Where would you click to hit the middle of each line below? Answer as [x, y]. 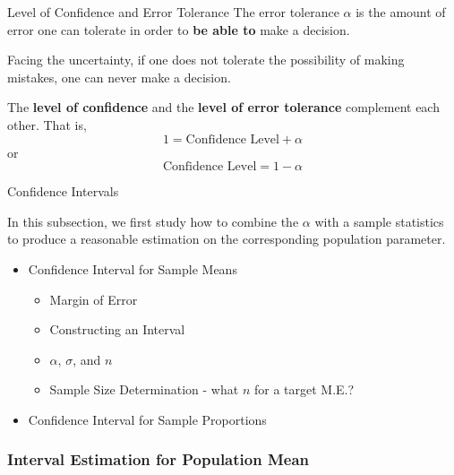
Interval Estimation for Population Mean [158, 459]
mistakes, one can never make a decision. [119, 77]
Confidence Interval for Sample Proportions [147, 419]
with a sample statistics [379, 221]
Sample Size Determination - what [144, 389]
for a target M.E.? [304, 389]
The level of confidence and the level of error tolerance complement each [223, 107]
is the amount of [401, 12]
